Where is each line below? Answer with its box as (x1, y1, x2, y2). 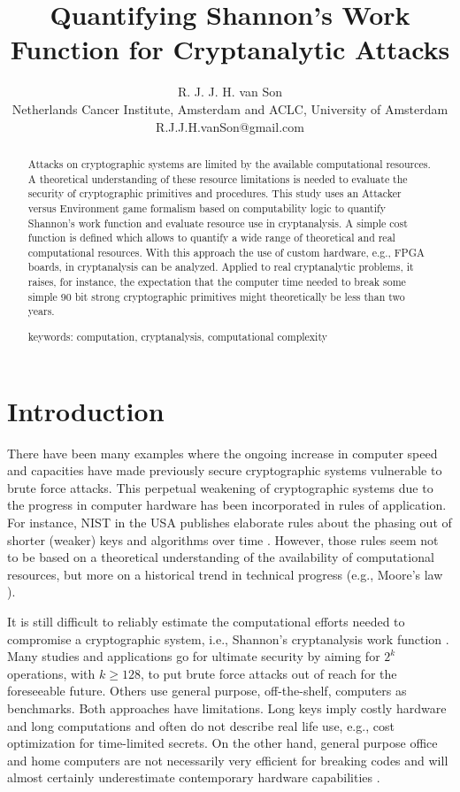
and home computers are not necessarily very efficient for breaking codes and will (7, 750, 448, 769)
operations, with (7, 664, 96, 682)
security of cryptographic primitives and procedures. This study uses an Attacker (27, 186, 402, 201)
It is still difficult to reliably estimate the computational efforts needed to (7, 611, 405, 630)
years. (27, 304, 55, 319)
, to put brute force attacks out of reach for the (140, 664, 397, 682)
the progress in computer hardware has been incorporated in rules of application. (7, 496, 447, 514)
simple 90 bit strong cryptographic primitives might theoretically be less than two (27, 288, 405, 304)
